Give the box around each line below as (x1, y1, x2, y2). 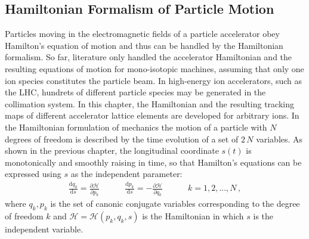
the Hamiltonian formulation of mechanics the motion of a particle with (5, 120, 267, 133)
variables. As (256, 132, 303, 145)
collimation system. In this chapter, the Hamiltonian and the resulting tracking (5, 97, 295, 110)
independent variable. (5, 223, 84, 235)
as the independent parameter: (70, 167, 183, 180)
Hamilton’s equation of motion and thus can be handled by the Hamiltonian (5, 39, 283, 51)
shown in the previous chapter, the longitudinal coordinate (5, 144, 219, 157)
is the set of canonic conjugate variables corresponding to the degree (50, 197, 300, 210)
